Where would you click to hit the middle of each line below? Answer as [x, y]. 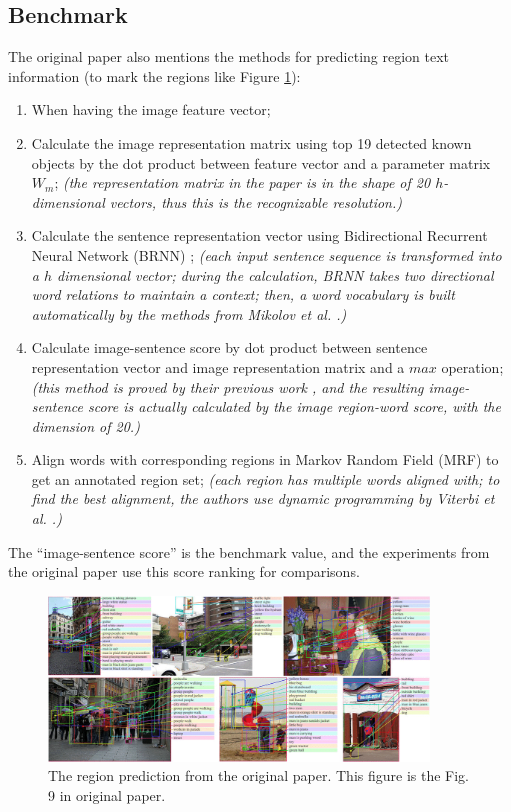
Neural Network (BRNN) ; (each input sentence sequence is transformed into [266, 254]
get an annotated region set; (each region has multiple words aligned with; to [265, 478]
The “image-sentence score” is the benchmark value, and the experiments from [249, 551]
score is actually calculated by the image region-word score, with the [294, 406]
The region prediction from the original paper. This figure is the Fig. [259, 775]
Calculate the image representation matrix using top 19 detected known [251, 142]
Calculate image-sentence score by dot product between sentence [229, 347]
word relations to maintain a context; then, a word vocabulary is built [243, 294]
